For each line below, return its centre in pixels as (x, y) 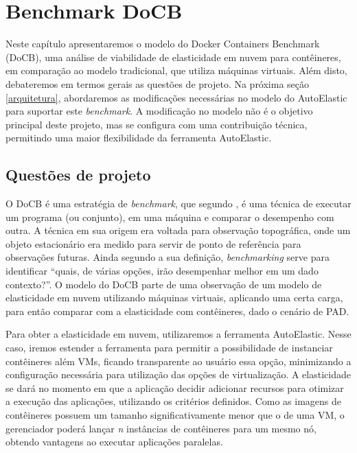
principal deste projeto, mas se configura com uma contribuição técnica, (157, 124)
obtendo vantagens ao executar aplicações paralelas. (114, 442)
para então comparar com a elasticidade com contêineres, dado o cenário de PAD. (177, 311)
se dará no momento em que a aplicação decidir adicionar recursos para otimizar (175, 387)
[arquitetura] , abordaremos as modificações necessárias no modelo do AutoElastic (176, 97)
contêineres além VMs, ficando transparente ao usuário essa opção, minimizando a (178, 361)
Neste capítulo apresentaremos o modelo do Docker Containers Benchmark (163, 44)
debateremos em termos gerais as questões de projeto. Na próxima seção (158, 83)
